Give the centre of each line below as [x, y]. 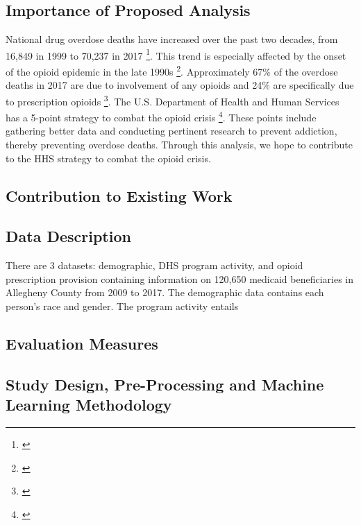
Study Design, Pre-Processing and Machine [165, 384]
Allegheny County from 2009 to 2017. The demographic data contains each [165, 292]
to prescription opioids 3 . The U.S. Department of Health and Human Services [173, 100]
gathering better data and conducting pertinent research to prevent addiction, [171, 131]
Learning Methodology [89, 405]
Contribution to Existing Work [119, 195]
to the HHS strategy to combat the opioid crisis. [108, 158]
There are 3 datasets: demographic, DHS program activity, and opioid [154, 265]
